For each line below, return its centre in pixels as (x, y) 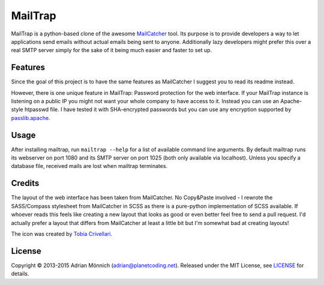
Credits (25, 183)
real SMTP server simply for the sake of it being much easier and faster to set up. (112, 50)
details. (20, 274)
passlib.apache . (31, 118)
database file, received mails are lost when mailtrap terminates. (89, 166)
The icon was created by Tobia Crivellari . (61, 233)
